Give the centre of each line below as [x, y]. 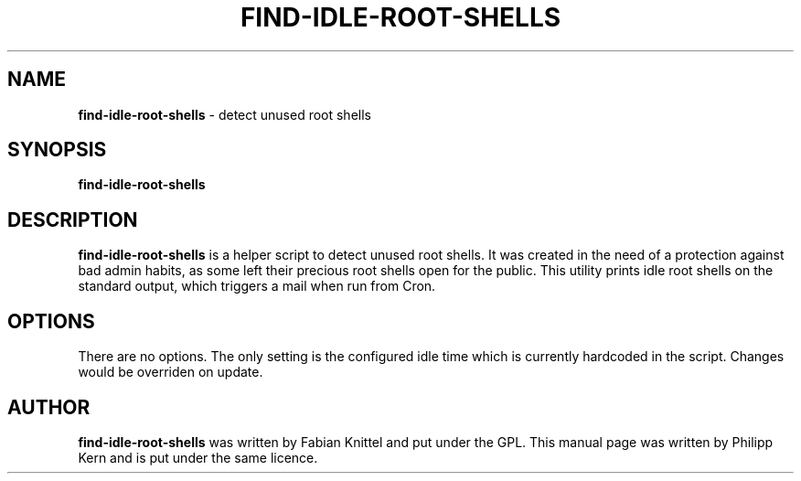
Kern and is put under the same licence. [198, 457]
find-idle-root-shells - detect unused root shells [224, 114]
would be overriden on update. [171, 372]
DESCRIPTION [73, 219]
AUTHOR [49, 407]
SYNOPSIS [57, 150]
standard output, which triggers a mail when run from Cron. [257, 286]
